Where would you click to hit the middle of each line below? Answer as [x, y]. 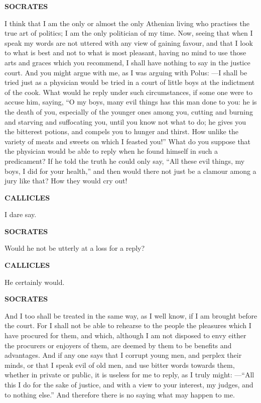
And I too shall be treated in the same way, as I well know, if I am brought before [131, 315]
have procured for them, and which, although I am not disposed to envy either [125, 335]
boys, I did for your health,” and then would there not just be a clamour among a [130, 171]
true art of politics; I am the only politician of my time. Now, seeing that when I [129, 33]
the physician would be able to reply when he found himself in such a [111, 151]
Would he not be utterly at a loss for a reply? [75, 248]
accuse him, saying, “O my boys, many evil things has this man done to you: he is [131, 102]
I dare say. [21, 214]
